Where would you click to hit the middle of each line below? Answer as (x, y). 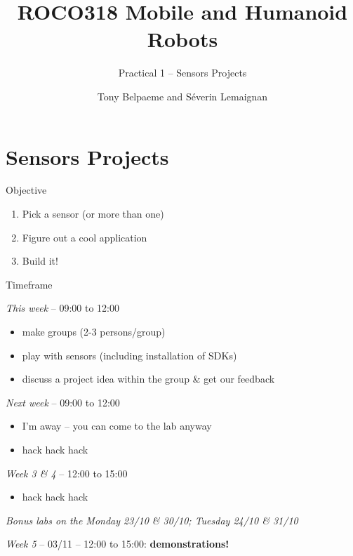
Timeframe (29, 284)
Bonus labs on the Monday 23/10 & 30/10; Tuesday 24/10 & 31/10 (152, 520)
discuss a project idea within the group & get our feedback (148, 379)
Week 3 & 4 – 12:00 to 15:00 (67, 473)
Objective (26, 190)
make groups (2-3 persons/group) (94, 331)
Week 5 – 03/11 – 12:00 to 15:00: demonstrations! (118, 544)
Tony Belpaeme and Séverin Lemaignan (182, 96)
